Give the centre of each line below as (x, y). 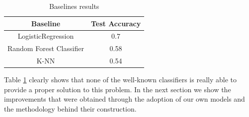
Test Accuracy (116, 23)
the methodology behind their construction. (70, 109)
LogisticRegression (46, 36)
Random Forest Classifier (46, 48)
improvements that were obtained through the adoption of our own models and (124, 99)
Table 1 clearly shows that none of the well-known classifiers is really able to (120, 80)
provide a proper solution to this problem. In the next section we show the (118, 89)
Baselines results (74, 6)
